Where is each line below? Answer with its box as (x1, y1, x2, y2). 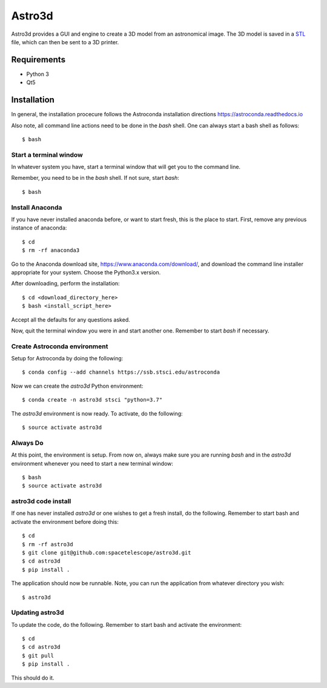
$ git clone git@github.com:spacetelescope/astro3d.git (22, 549, 191, 556)
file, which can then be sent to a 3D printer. (11, 38, 119, 45)
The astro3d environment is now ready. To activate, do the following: (11, 409, 183, 417)
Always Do (11, 438, 44, 447)
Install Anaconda (11, 203, 62, 211)
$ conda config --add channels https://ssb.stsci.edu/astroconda (22, 369, 220, 375)
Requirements (11, 55, 66, 65)
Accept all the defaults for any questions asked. (11, 316, 130, 323)
